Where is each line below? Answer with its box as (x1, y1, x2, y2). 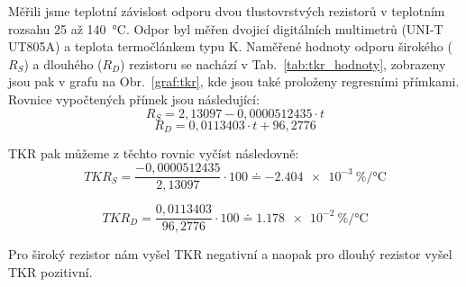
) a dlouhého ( (23, 54, 103, 73)
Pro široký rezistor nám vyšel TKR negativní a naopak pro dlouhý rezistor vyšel (8, 245, 452, 264)
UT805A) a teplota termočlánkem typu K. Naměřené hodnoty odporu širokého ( (8, 37, 452, 56)
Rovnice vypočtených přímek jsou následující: (8, 89, 260, 108)
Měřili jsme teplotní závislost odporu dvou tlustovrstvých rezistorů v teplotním (8, 2, 445, 20)
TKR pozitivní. (8, 262, 93, 281)
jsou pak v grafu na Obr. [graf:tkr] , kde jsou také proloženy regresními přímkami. (8, 72, 460, 91)
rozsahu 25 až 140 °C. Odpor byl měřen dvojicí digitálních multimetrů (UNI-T (8, 19, 443, 38)
